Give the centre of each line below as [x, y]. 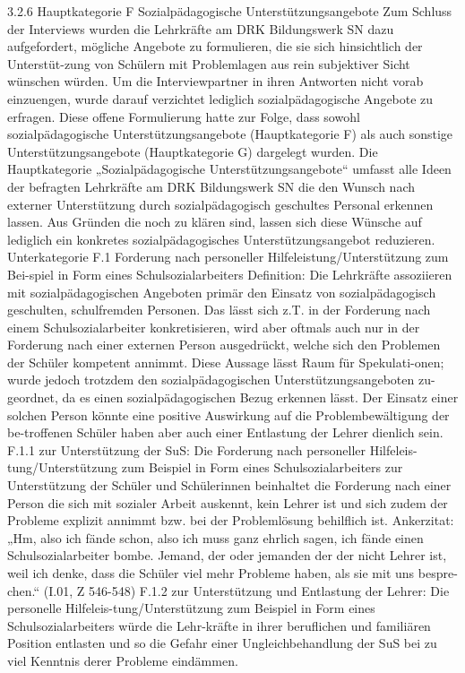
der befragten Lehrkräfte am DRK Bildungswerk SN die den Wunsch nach [211, 186]
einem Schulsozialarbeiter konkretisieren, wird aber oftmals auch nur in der [214, 327]
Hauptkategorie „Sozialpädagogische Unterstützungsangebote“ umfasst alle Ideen [229, 169]
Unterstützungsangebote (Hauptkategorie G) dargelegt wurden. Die [193, 151]
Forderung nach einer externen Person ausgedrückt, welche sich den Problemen [224, 345]
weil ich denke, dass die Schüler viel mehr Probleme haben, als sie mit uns [211, 573]
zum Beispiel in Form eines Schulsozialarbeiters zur [262, 467]
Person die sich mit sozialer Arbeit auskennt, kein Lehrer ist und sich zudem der [228, 502]
